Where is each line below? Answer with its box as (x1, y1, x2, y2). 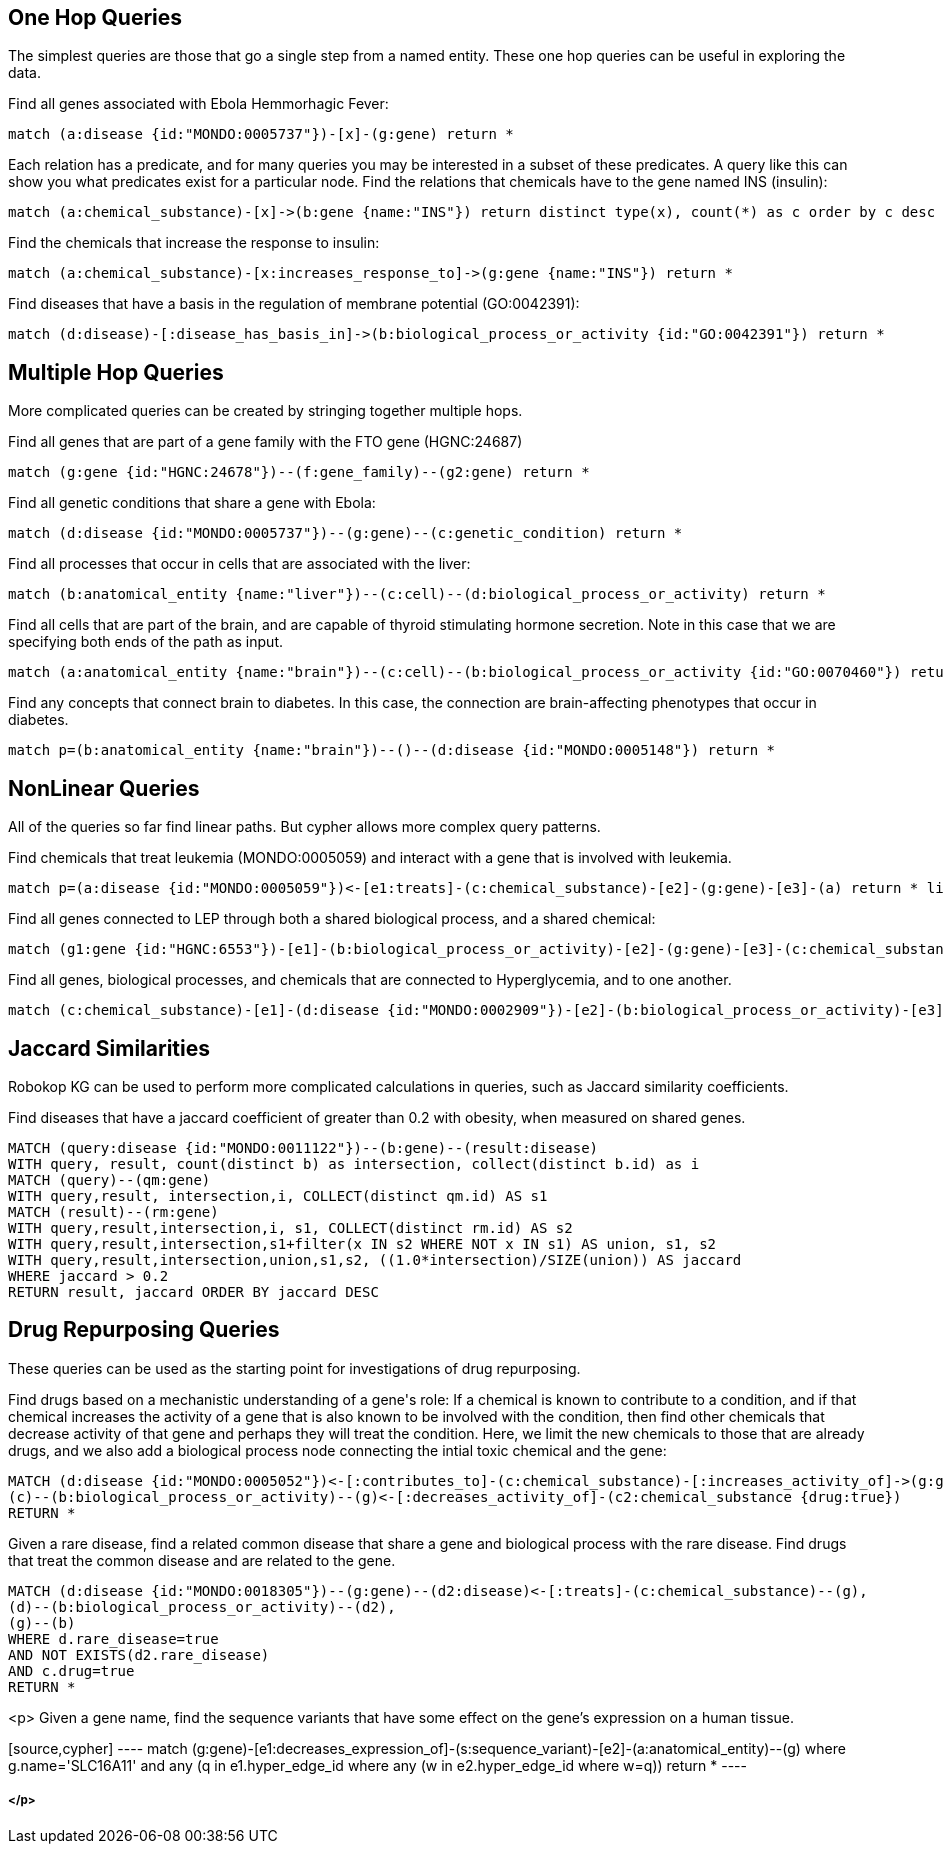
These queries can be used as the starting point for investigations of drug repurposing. (8, 1359, 581, 1377)
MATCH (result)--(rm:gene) (8, 1203, 219, 1220)
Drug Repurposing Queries (8, 1317, 280, 1343)
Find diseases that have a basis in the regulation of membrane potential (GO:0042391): (8, 295, 580, 313)
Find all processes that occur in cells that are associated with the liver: (8, 555, 471, 573)
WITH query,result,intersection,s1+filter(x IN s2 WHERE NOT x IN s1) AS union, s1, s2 (8, 1235, 717, 1252)
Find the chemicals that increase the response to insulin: (8, 234, 380, 252)
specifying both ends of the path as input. (8, 633, 283, 651)
